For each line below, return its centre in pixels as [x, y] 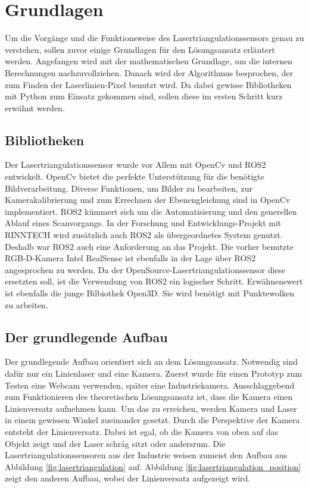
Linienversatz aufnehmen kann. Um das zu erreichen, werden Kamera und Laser [151, 408]
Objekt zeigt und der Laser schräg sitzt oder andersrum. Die [115, 443]
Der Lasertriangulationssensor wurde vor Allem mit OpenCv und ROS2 [135, 165]
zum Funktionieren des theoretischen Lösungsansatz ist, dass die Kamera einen [149, 397]
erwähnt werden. [35, 107]
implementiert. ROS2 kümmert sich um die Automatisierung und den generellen [151, 211]
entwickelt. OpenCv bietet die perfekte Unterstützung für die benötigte [135, 176]
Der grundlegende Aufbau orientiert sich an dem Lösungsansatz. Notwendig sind [152, 362]
